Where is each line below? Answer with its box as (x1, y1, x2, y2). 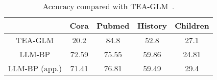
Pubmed (96, 20, 130, 31)
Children (174, 20, 209, 31)
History (137, 20, 167, 31)
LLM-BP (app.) (8, 63, 62, 74)
